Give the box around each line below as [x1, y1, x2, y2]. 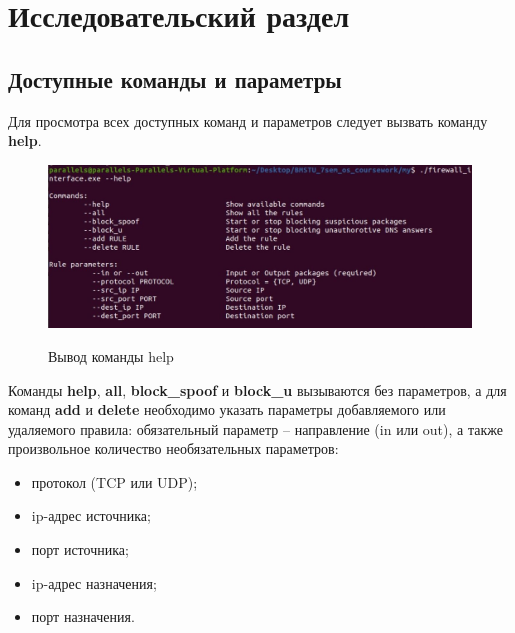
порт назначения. [31, 606, 135, 627]
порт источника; [31, 539, 129, 560]
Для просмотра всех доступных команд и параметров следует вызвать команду [8, 110, 488, 131]
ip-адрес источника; [31, 505, 151, 526]
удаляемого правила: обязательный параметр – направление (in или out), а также [8, 418, 503, 439]
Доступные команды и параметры [8, 63, 342, 94]
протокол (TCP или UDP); [31, 471, 198, 492]
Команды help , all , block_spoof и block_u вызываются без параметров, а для [8, 379, 507, 400]
